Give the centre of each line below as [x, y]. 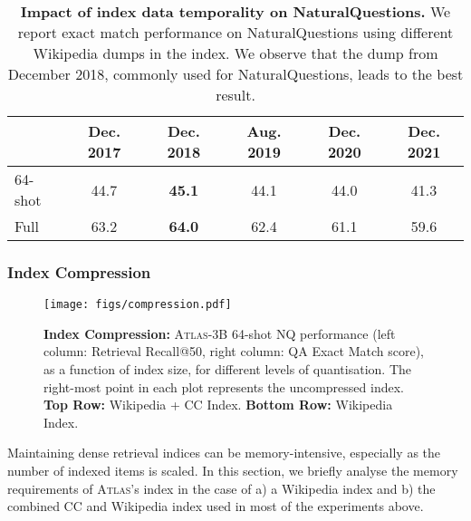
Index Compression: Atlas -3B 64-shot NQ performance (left [220, 333]
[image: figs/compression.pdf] [138, 305]
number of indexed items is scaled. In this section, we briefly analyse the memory [233, 471]
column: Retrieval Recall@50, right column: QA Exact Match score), [234, 351]
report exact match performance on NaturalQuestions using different [235, 32]
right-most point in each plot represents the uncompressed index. [224, 386]
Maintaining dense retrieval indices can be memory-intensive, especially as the [224, 453]
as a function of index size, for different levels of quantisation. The [227, 369]
